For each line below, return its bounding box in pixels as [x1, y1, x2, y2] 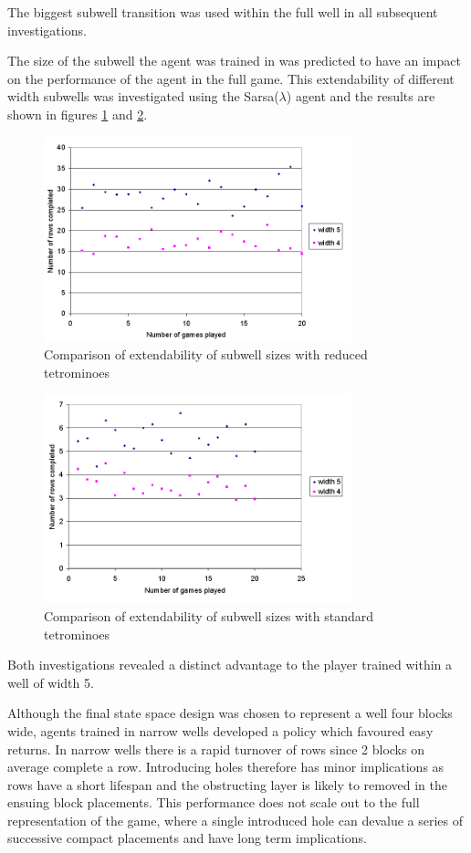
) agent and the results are [286, 87, 435, 106]
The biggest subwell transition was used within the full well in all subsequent [7, 3, 438, 21]
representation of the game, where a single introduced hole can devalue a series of [7, 810, 464, 829]
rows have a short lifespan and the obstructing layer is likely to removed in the [7, 775, 448, 794]
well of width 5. [7, 672, 94, 692]
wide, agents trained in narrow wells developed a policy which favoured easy [7, 721, 434, 740]
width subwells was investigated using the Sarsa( [7, 87, 279, 106]
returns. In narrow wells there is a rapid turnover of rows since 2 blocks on [7, 739, 424, 758]
